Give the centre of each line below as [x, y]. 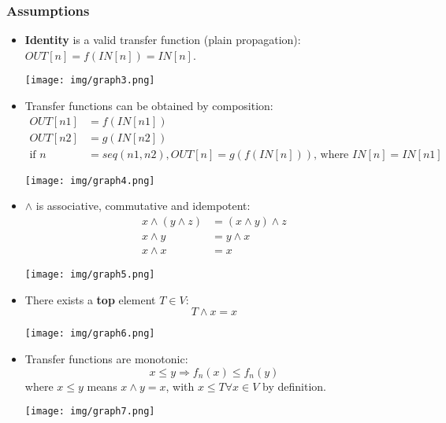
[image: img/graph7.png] [90, 412]
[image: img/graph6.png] [90, 334]
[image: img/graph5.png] [90, 275]
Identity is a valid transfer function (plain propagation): [163, 40]
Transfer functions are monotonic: [106, 359]
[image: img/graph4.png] [90, 180]
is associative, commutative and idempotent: [143, 206]
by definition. [294, 386]
